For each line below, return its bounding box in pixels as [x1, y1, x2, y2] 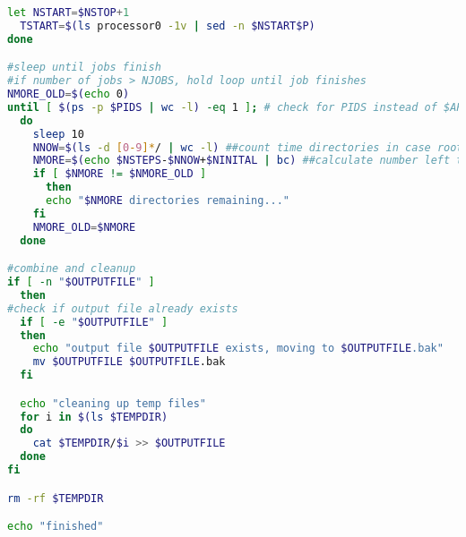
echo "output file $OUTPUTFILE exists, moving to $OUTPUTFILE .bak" [32, 342, 444, 355]
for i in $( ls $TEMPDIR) [20, 410, 168, 423]
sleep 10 [32, 127, 84, 141]
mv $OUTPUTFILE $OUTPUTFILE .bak [32, 355, 226, 369]
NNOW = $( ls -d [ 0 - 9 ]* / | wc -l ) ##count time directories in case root [32, 141, 463, 154]
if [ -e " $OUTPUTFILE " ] [20, 315, 168, 328]
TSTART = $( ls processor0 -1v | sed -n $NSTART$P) [20, 19, 315, 32]
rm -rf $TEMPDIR [7, 491, 104, 505]
